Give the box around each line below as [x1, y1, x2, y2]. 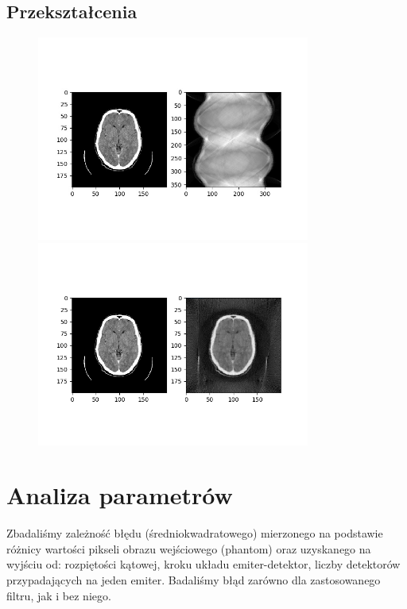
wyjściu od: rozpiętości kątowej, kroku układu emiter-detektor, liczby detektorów [6, 556, 401, 572]
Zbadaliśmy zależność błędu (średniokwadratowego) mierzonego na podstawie [6, 525, 383, 542]
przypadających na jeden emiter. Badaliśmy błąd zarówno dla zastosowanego [6, 572, 381, 588]
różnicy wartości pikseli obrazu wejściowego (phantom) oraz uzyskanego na [6, 540, 371, 557]
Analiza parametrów [6, 479, 233, 511]
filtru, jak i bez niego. [6, 587, 111, 603]
